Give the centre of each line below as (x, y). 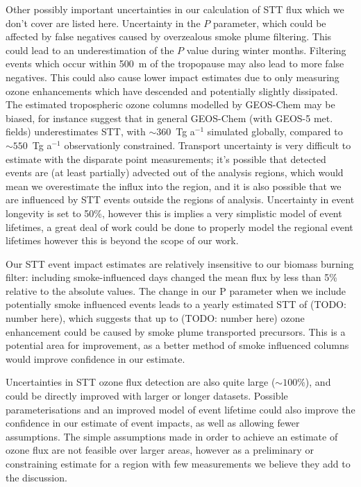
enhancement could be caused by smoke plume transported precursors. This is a (176, 331)
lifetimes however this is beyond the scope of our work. (122, 240)
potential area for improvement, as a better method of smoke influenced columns (177, 345)
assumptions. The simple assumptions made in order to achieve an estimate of (172, 436)
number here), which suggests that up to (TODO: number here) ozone (155, 318)
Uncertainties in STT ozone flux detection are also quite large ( (141, 382)
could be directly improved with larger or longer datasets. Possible (147, 396)
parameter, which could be (269, 23)
